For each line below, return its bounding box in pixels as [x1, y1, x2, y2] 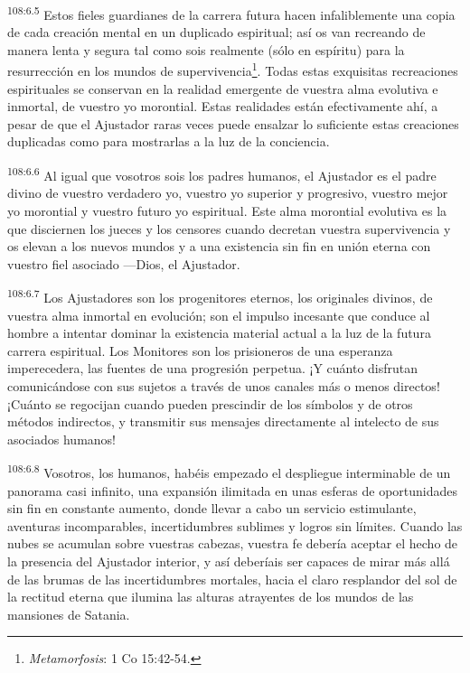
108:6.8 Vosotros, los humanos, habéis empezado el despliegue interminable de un [7, 461, 451, 481]
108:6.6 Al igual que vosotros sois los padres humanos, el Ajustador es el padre [7, 164, 437, 184]
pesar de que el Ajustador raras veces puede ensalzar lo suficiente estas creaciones [7, 114, 459, 133]
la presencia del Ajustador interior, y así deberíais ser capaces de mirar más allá [7, 551, 450, 570]
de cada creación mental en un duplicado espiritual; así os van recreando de [7, 23, 426, 42]
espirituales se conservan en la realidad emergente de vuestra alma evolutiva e [7, 79, 438, 98]
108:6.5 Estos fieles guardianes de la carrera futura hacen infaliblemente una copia [7, 3, 456, 23]
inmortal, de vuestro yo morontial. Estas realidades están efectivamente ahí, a [7, 97, 438, 116]
